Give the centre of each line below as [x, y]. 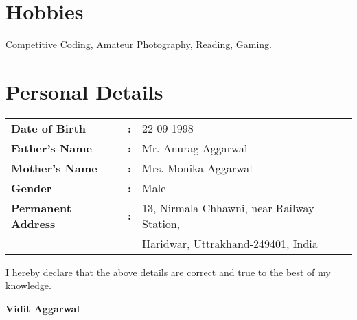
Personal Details [84, 91]
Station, [161, 223]
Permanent [41, 207]
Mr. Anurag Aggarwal [195, 148]
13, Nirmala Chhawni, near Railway [228, 207]
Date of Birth [48, 128]
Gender [32, 187]
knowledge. [28, 285]
